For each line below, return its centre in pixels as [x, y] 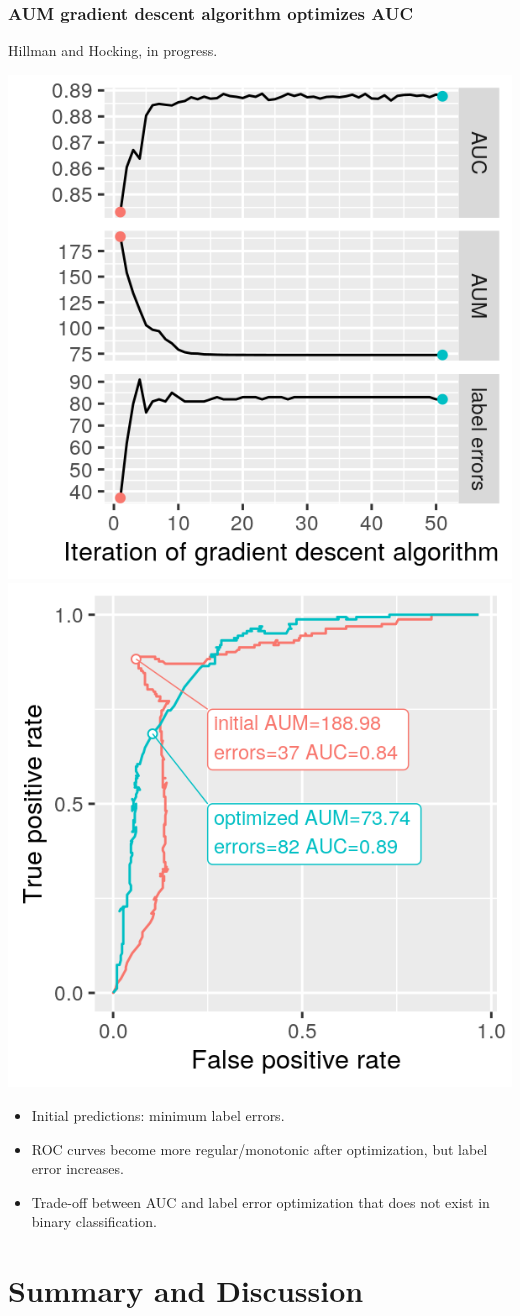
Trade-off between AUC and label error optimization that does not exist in [260, 1201]
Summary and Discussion [186, 1290]
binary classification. [94, 1221]
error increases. [77, 1168]
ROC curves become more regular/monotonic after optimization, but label [259, 1148]
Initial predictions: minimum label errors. [158, 1115]
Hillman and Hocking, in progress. [113, 50]
